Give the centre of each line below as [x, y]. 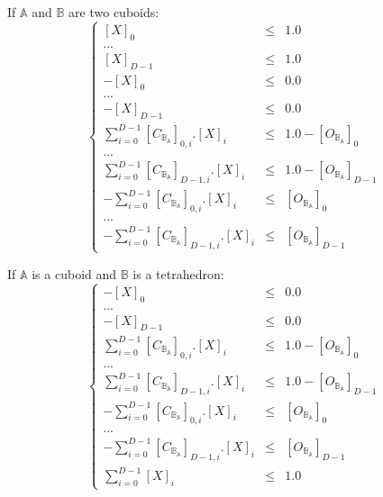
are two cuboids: [114, 12]
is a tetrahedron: [178, 273]
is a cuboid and [74, 273]
